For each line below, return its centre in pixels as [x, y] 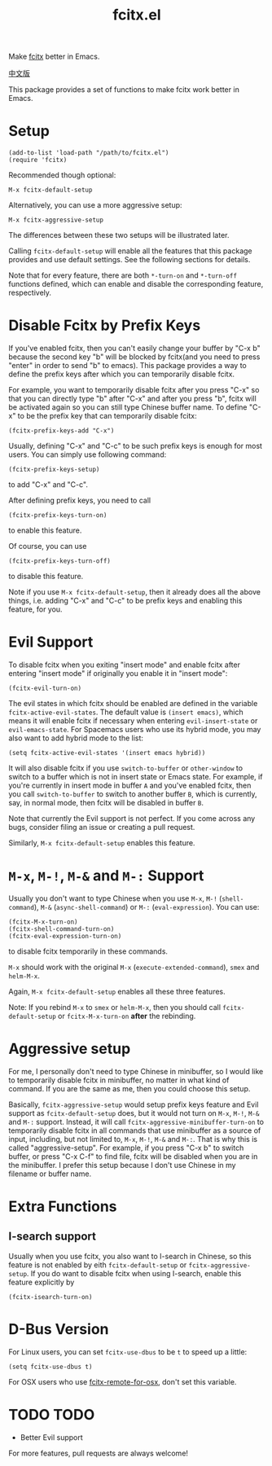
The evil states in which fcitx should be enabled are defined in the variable [133, 703]
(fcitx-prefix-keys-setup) [54, 470]
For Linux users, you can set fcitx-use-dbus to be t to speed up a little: [128, 1352]
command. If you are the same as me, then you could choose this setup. [129, 1088]
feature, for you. [35, 609]
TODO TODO [52, 1415]
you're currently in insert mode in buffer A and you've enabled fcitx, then [130, 785]
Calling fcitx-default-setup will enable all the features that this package [130, 251]
